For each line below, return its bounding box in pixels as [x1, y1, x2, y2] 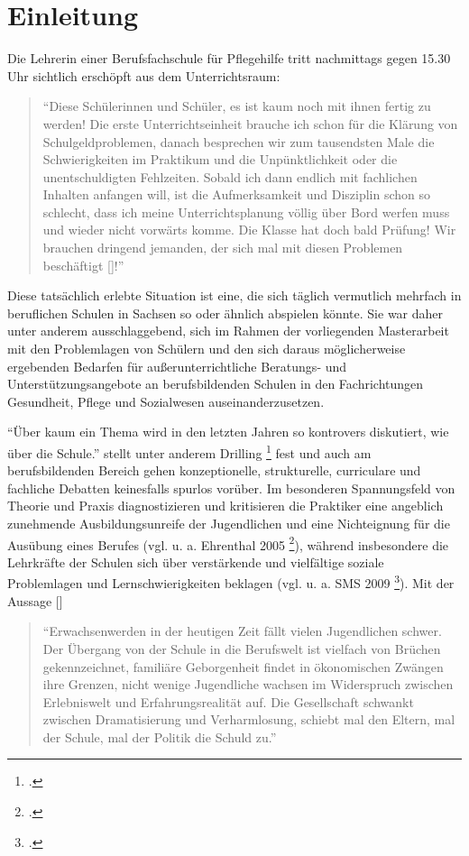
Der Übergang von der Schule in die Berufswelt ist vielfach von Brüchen [42, 639, 441, 658]
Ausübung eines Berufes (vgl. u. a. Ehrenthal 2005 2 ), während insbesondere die [7, 532, 449, 554]
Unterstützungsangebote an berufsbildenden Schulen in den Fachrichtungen [7, 374, 424, 393]
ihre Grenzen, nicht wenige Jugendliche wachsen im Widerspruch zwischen [42, 675, 454, 694]
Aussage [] [7, 591, 63, 610]
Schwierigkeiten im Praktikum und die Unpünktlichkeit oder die [42, 150, 398, 169]
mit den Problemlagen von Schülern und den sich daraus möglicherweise [7, 339, 406, 358]
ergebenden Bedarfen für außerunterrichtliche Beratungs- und [7, 356, 347, 375]
